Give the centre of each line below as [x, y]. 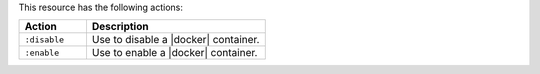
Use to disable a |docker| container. [175, 40]
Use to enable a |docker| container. [174, 53]
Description [120, 27]
